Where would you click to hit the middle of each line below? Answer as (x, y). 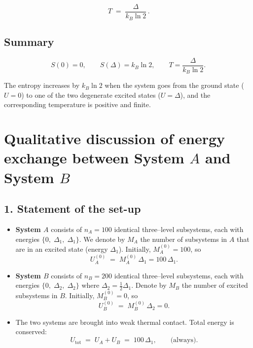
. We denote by (102, 239)
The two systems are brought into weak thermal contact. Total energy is (125, 322)
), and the (195, 95)
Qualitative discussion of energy (115, 138)
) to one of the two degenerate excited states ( (91, 95)
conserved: (31, 331)
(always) (183, 340)
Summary (29, 41)
